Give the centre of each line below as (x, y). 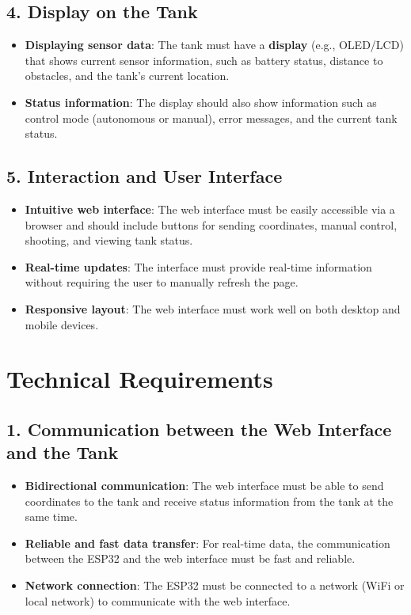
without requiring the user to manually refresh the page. (162, 282)
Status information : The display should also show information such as (201, 102)
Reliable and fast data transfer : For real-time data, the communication (207, 543)
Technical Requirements (140, 379)
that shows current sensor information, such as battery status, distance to (204, 60)
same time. (51, 516)
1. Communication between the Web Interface (199, 429)
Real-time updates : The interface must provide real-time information (198, 266)
